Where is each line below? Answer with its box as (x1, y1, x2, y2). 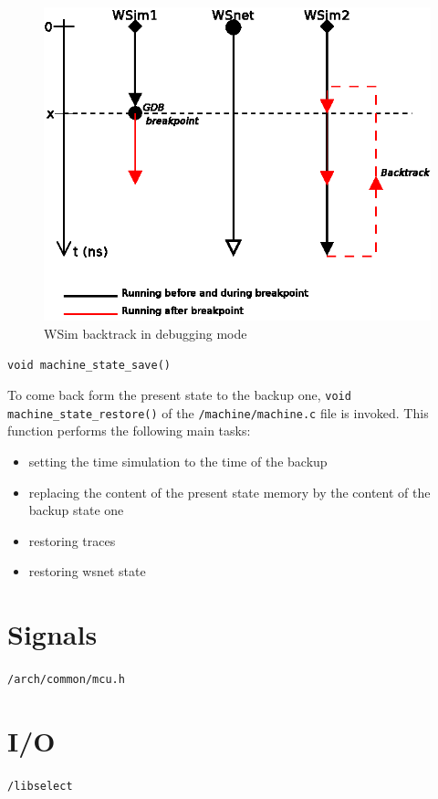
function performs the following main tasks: (7, 421, 251, 440)
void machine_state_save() (7, 359, 171, 373)
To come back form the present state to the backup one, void (7, 385, 351, 405)
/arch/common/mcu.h (7, 673, 125, 687)
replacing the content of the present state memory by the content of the (28, 482, 431, 501)
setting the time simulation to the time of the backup (28, 452, 328, 471)
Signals (7, 615, 98, 653)
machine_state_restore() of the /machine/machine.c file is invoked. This (7, 403, 429, 422)
